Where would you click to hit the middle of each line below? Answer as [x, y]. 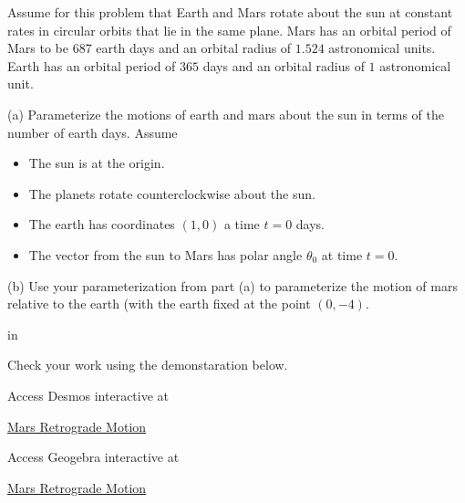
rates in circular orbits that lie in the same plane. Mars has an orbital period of [229, 30]
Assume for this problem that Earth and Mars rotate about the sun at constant [230, 12]
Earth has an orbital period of [92, 65]
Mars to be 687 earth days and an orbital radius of [150, 48]
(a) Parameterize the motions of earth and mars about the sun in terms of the [226, 114]
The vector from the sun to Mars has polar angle [165, 254]
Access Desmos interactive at [88, 395]
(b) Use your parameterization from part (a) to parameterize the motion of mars [232, 285]
